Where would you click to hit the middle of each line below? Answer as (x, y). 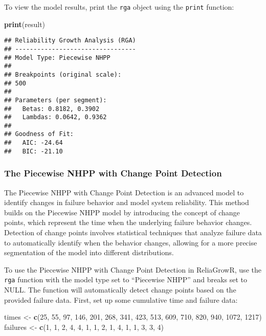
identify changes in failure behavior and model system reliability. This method (127, 202)
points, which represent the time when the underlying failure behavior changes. (128, 222)
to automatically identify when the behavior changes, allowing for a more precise (131, 242)
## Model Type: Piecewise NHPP (57, 58)
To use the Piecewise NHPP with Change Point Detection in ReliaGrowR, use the (133, 269)
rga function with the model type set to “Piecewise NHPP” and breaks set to (126, 279)
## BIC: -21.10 (34, 151)
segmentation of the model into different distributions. (89, 252)
